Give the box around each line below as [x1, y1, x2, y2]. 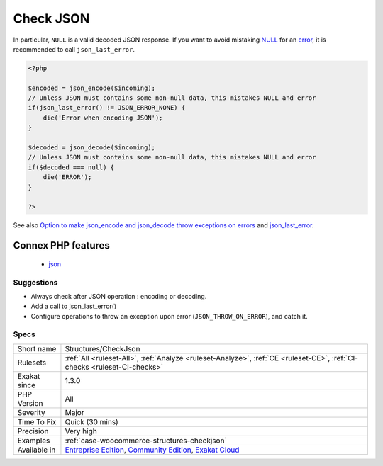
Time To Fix [17, 416, 57, 426]
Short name [17, 343, 57, 353]
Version [17, 398, 43, 408]
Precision [17, 426, 49, 436]
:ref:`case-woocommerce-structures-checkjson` [65, 436, 227, 445]
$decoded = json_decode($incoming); [28, 144, 156, 152]
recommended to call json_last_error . [13, 45, 135, 53]
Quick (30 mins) [65, 416, 118, 426]
